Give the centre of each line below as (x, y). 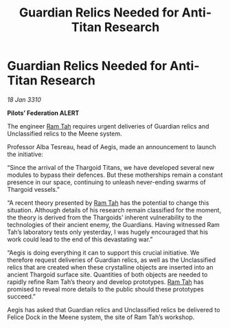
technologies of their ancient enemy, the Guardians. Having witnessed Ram (113, 224)
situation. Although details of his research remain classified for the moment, (114, 210)
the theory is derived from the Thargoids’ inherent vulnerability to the (105, 217)
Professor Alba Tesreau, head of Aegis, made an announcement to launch (112, 146)
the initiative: (25, 154)
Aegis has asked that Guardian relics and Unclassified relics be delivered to (114, 309)
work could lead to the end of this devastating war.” (80, 239)
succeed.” (21, 296)
